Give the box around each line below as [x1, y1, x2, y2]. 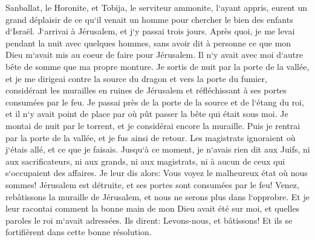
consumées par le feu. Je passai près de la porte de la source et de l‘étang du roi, [5, 95, 304, 108]
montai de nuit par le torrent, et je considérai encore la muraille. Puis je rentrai [5, 119, 300, 131]
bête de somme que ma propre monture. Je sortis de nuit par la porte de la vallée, [5, 60, 310, 72]
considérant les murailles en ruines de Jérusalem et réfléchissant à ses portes [5, 84, 287, 96]
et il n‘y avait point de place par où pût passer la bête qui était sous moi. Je [5, 107, 288, 120]
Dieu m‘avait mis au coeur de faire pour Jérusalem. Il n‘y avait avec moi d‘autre [5, 48, 303, 61]
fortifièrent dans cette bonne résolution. [5, 226, 152, 238]
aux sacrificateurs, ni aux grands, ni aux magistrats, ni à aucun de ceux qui [5, 154, 285, 167]
